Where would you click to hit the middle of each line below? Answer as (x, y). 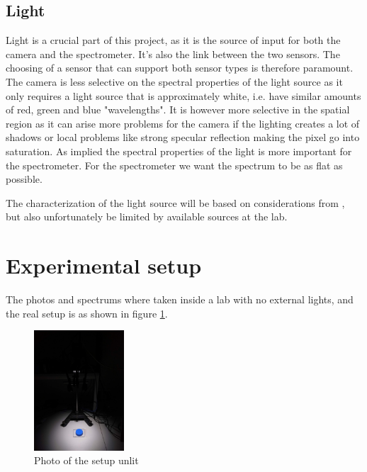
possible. (24, 179)
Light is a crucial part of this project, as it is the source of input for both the (173, 40)
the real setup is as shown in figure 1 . (87, 313)
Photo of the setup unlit (86, 460)
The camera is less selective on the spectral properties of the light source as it (174, 81)
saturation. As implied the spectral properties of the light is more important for (179, 151)
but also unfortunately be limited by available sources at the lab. (147, 217)
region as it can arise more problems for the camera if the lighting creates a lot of (183, 123)
